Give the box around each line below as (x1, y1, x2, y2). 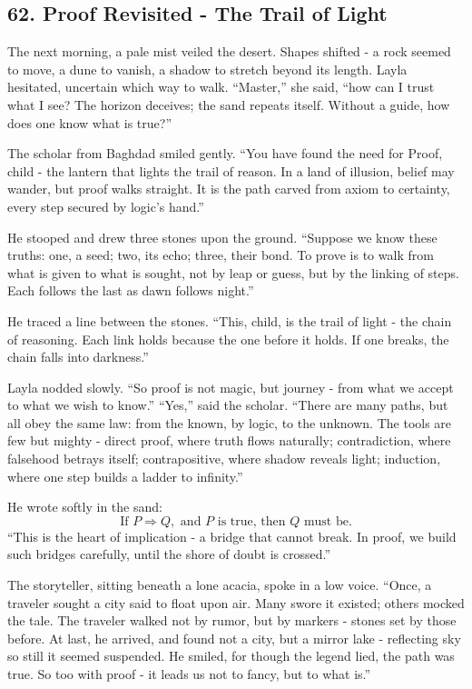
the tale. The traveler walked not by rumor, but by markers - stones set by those (7, 611, 457, 630)
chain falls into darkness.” (7, 347, 149, 366)
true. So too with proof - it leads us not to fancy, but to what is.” (7, 664, 371, 684)
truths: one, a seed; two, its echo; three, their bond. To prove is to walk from (7, 245, 434, 265)
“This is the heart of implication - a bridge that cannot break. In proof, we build (7, 526, 457, 545)
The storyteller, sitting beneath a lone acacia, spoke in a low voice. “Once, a (7, 575, 432, 594)
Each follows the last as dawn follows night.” (7, 281, 254, 300)
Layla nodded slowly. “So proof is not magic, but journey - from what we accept (7, 377, 454, 396)
